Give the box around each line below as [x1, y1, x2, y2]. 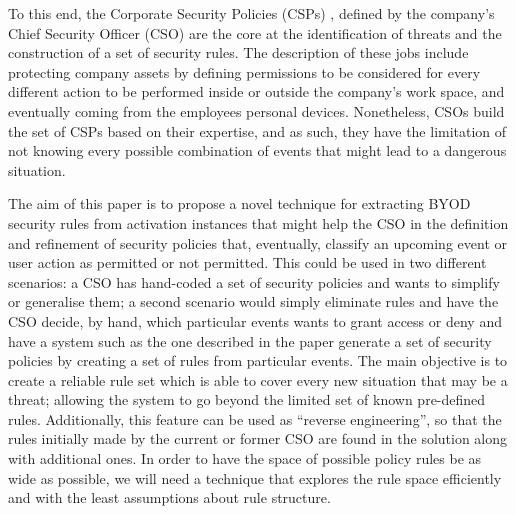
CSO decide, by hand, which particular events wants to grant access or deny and [8, 310, 502, 331]
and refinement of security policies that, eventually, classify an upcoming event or [8, 232, 507, 253]
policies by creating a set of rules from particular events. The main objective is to [8, 350, 508, 371]
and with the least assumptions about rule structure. [8, 487, 331, 508]
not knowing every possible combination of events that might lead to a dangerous [8, 140, 507, 161]
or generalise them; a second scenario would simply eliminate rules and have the [8, 291, 499, 312]
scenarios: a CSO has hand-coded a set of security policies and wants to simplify [8, 271, 500, 292]
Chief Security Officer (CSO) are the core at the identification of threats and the [8, 22, 502, 43]
